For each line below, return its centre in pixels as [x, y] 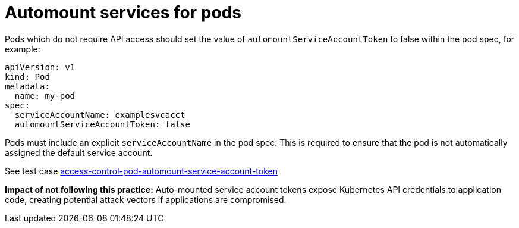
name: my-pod [45, 96]
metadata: [27, 86]
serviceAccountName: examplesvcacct [100, 115]
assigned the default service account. [79, 152]
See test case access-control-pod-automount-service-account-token [141, 171]
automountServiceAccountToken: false [102, 124]
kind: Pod [27, 76]
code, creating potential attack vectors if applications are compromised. [146, 199]
